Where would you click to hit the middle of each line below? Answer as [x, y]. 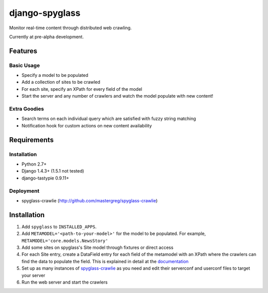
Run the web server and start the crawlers [65, 282]
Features [23, 51]
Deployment [24, 191]
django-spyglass [45, 13]
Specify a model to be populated [55, 75]
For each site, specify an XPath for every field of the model [82, 89]
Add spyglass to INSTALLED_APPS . [59, 227]
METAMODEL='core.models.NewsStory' [65, 241]
